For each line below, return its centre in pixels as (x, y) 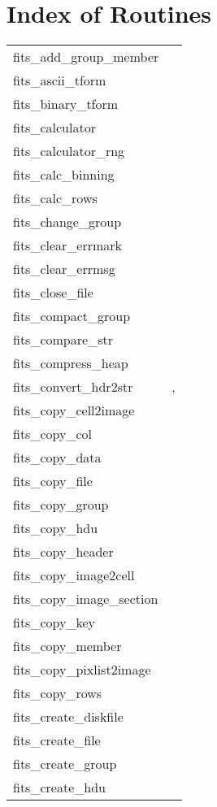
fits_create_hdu (59, 787)
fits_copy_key (54, 623)
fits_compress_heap (71, 363)
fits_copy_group (61, 505)
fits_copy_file (53, 481)
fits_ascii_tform (60, 80)
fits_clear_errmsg (64, 269)
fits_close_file (53, 293)
